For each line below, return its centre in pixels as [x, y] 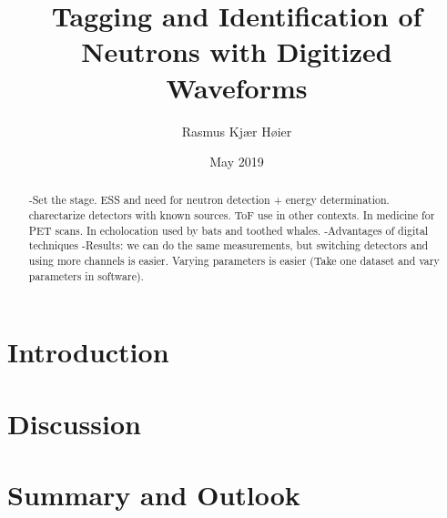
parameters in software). [86, 275]
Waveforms [237, 87]
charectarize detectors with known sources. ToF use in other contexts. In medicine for [232, 215]
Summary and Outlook [154, 495]
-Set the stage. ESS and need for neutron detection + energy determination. [209, 200]
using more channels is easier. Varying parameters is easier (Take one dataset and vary [234, 261]
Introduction [88, 352]
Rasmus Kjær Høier [237, 131]
